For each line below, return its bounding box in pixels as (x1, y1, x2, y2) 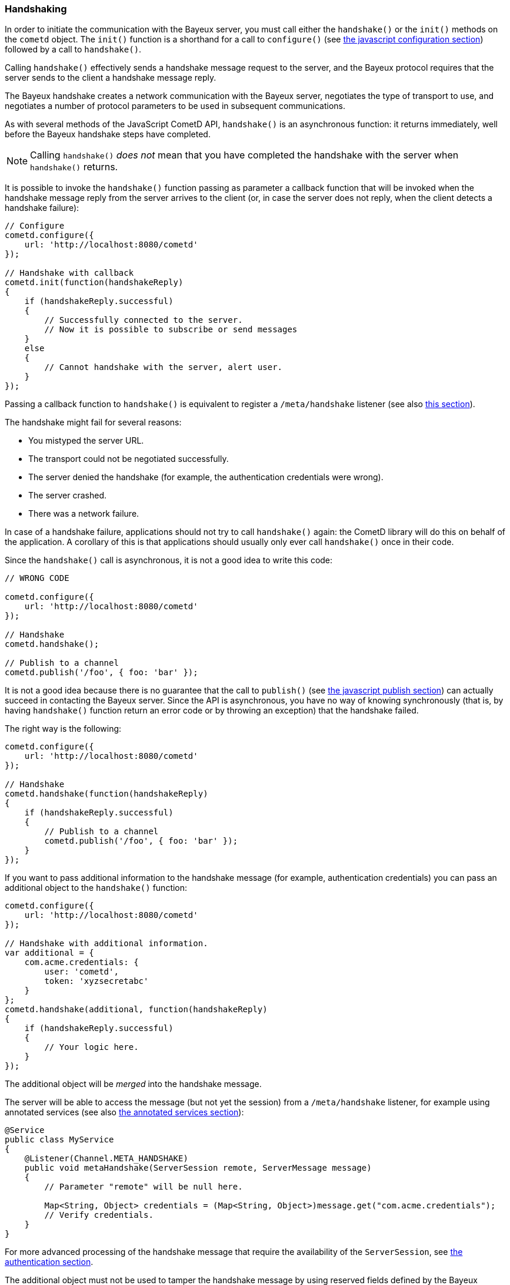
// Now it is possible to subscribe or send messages (44, 325, 298, 335)
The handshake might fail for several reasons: (5, 417, 182, 428)
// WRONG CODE (5, 573, 69, 583)
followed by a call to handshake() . (5, 44, 142, 55)
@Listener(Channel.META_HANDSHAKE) (24, 1154, 188, 1164)
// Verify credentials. (44, 1210, 154, 1220)
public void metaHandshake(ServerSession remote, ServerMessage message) (24, 1163, 372, 1173)
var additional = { (5, 948, 94, 958)
